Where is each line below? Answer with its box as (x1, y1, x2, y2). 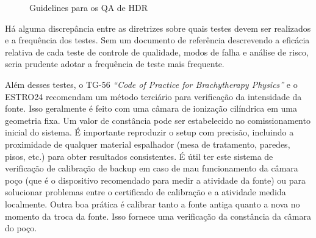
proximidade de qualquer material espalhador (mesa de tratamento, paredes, (5, 137, 290, 150)
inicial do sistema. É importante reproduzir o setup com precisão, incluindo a (5, 126, 294, 139)
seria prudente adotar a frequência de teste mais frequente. (5, 57, 224, 70)
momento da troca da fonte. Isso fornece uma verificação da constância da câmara (5, 209, 311, 222)
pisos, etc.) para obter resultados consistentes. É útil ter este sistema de (5, 150, 273, 162)
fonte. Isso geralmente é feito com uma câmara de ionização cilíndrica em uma (5, 102, 297, 115)
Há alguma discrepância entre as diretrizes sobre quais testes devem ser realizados (5, 21, 311, 34)
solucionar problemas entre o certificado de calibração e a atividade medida (5, 186, 286, 198)
